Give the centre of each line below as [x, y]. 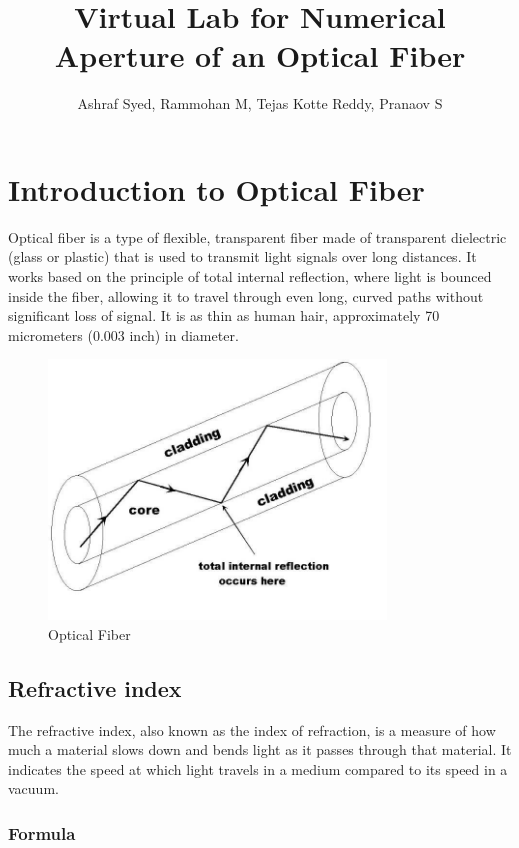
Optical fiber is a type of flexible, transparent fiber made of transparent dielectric [257, 236]
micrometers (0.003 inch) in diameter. [123, 334]
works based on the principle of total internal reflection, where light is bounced [250, 276]
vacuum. [33, 788]
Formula [42, 833]
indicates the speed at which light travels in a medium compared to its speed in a [258, 768]
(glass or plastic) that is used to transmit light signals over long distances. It [242, 256]
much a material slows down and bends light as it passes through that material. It [260, 749]
